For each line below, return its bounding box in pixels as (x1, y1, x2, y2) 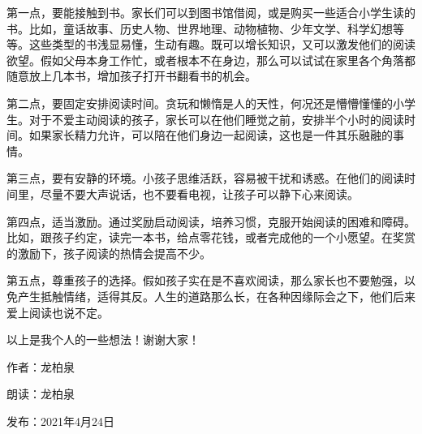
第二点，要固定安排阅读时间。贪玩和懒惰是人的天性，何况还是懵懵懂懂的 (6, 94, 393, 111)
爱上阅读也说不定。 (6, 303, 109, 320)
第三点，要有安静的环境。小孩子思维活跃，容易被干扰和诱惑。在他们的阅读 (6, 170, 404, 187)
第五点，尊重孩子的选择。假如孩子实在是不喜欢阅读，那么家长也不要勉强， (6, 272, 404, 289)
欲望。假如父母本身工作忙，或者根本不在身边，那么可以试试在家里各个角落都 (6, 51, 416, 68)
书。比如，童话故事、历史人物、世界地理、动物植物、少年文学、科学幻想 (6, 19, 393, 37)
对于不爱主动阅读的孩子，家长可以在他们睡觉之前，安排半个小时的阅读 (28, 110, 404, 127)
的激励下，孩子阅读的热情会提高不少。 (6, 244, 211, 261)
